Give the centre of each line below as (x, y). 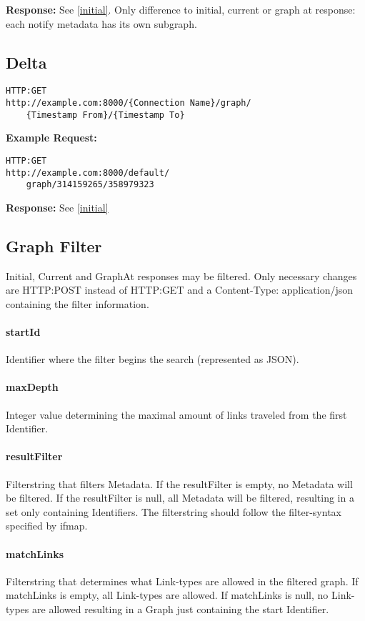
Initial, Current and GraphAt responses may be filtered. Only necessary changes (181, 275)
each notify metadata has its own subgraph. (101, 23)
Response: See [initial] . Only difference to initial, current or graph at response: (181, 9)
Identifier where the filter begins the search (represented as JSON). (152, 359)
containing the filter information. (77, 303)
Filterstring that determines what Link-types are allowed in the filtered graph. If (182, 581)
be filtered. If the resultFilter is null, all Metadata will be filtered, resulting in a (180, 498)
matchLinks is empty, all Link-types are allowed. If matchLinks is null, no (167, 595)
